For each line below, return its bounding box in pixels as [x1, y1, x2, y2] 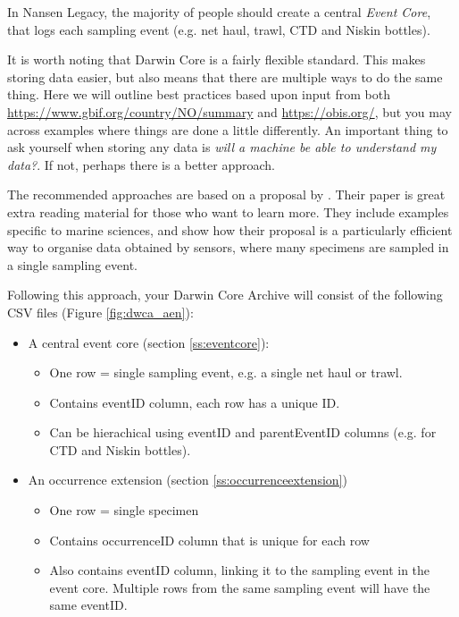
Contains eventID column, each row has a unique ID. [49, 393, 340, 411]
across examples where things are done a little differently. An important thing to [7, 120, 448, 139]
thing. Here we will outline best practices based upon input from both [7, 85, 390, 104]
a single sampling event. [7, 255, 138, 274]
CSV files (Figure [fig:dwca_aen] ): [7, 302, 194, 321]
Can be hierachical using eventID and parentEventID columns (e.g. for [49, 423, 437, 442]
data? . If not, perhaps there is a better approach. [7, 155, 275, 173]
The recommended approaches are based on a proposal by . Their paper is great [7, 185, 446, 204]
